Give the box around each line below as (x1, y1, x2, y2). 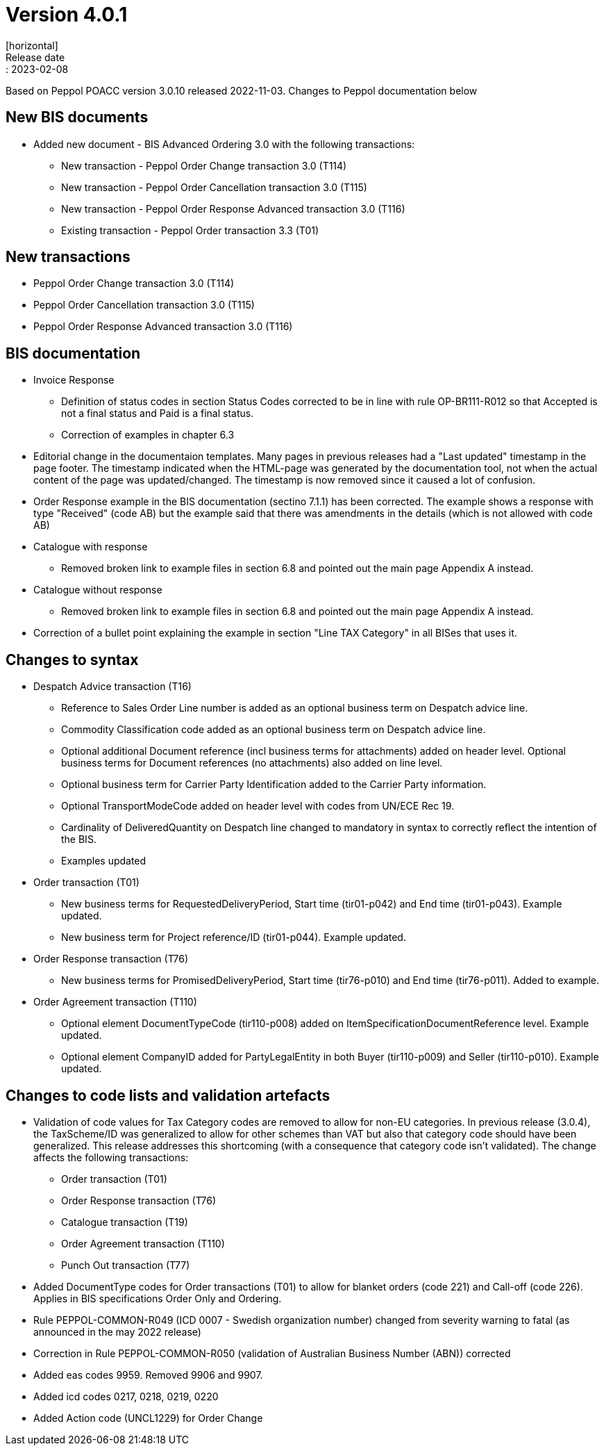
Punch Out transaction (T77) (61, 1259, 190, 1271)
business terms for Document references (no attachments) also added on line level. (61, 757, 443, 769)
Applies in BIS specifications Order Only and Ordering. (33, 1292, 282, 1304)
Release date (6, 51, 65, 63)
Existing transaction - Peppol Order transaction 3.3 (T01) (61, 224, 319, 236)
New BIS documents (6, 108, 149, 126)
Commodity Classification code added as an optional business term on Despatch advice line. (61, 723, 486, 736)
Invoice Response (33, 374, 115, 386)
